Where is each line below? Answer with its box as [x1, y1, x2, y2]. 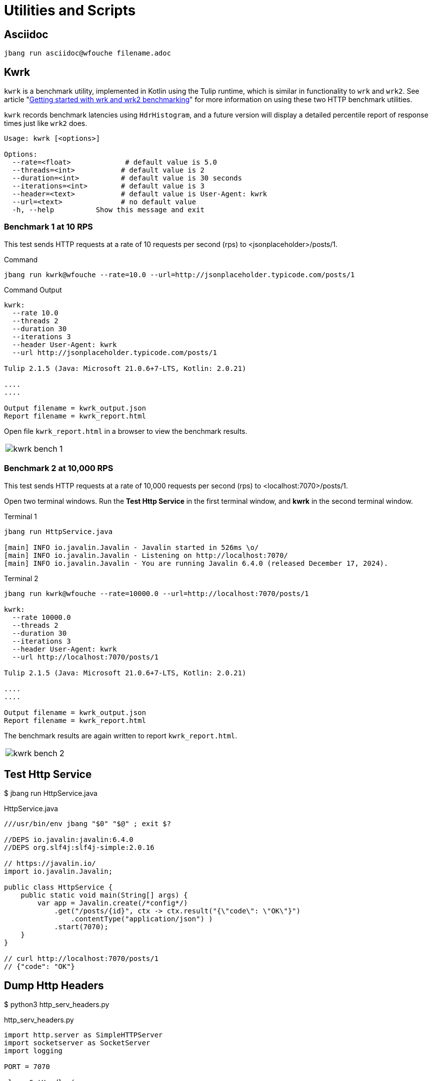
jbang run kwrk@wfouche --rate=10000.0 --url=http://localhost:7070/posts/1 [4, 589, 309, 598]
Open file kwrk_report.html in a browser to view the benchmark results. [4, 426, 248, 435]
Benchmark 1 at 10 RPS [4, 222, 93, 232]
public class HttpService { [4, 883, 113, 892]
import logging [4, 1047, 63, 1055]
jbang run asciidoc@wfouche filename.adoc [4, 49, 171, 58]
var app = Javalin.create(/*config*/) [37, 899, 188, 907]
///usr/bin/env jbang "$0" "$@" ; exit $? [4, 820, 171, 828]
